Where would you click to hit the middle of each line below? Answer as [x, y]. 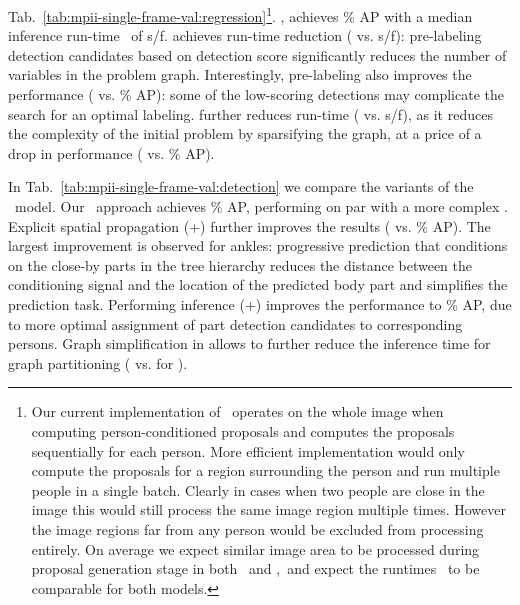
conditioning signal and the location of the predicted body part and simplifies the [258, 284]
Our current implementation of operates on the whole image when [237, 411]
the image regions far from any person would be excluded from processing [257, 528]
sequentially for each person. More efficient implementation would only [248, 450]
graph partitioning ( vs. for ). [98, 362]
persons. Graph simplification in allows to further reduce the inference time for [249, 343]
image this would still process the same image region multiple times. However [268, 509]
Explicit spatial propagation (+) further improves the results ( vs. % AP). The [249, 225]
